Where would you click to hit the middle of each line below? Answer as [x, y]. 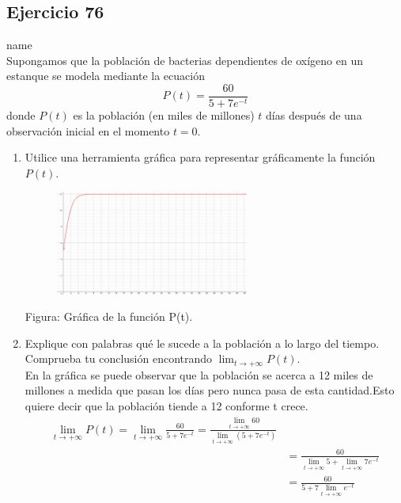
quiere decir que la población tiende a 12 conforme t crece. [166, 406]
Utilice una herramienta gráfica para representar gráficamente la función [200, 157]
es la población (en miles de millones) [164, 115]
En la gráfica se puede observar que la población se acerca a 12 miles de [199, 374]
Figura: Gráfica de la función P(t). [109, 316]
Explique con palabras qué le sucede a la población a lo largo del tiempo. [202, 343]
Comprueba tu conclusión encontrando [119, 358]
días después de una [314, 115]
